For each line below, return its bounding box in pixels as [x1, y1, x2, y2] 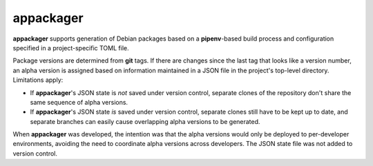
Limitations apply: [12, 76, 64, 84]
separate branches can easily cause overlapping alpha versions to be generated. [30, 117, 260, 125]
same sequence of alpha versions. [30, 98, 128, 106]
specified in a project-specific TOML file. [12, 43, 129, 52]
